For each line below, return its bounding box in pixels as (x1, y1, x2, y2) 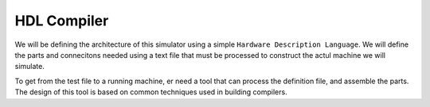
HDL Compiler (14, 12, 109, 29)
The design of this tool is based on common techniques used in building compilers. (14, 87, 287, 97)
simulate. (14, 62, 45, 71)
